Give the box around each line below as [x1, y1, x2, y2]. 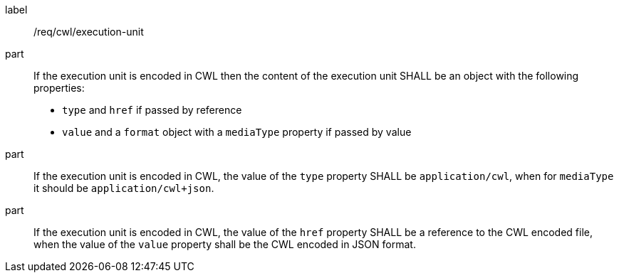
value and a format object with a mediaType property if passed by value [62, 126, 412, 138]
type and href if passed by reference [62, 104, 242, 116]
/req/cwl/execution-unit [33, 26, 144, 38]
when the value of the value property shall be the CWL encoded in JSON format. [33, 238, 416, 250]
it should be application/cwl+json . [33, 182, 214, 194]
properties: [33, 82, 85, 94]
